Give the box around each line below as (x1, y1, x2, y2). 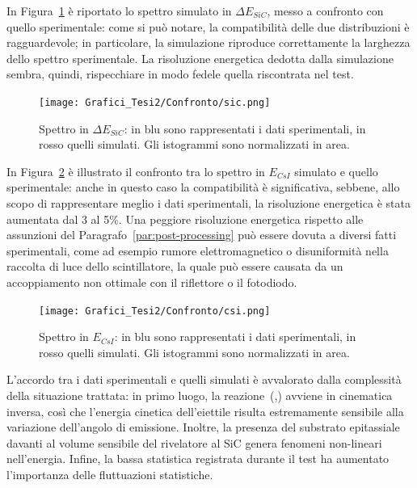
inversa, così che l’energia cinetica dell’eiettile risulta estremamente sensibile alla (6, 402, 404, 419)
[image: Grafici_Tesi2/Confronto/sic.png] (39, 96, 271, 108)
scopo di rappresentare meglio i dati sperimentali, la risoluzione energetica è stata (6, 195, 411, 211)
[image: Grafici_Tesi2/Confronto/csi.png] (39, 305, 271, 317)
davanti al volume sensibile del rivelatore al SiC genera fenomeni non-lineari (6, 434, 382, 451)
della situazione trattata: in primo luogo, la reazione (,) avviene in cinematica (6, 387, 393, 403)
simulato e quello (294, 162, 378, 179)
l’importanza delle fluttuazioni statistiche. (6, 465, 213, 482)
